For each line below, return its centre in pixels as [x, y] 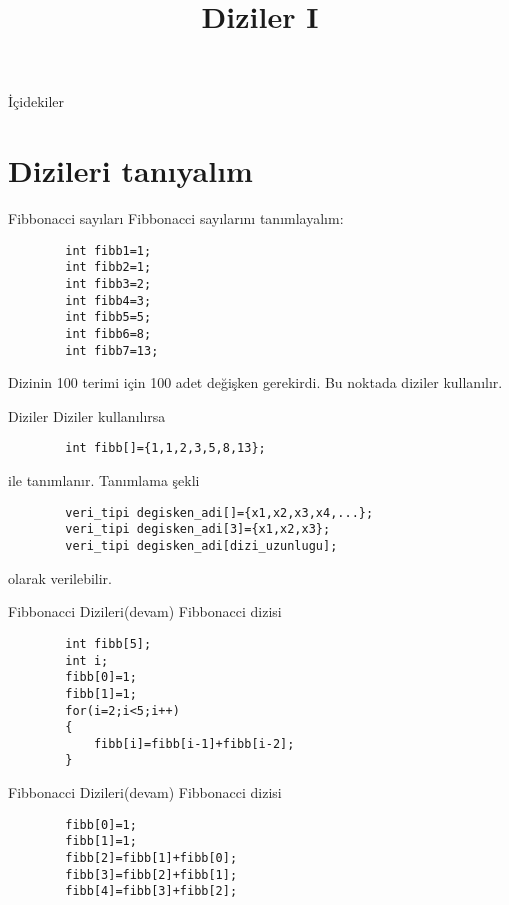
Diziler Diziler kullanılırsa [87, 415]
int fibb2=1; [108, 267]
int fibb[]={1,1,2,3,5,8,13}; [165, 448]
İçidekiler [36, 101]
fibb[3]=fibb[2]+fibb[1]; [151, 874]
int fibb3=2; [108, 284]
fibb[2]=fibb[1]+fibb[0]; [151, 858]
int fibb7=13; [112, 350]
